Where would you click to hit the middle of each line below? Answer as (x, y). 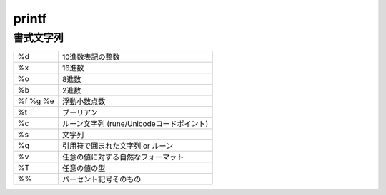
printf (30, 19)
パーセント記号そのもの (102, 179)
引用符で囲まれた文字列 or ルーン (118, 146)
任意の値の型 (84, 169)
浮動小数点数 (84, 102)
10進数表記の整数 (91, 57)
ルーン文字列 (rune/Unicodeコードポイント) (135, 124)
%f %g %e (36, 101)
